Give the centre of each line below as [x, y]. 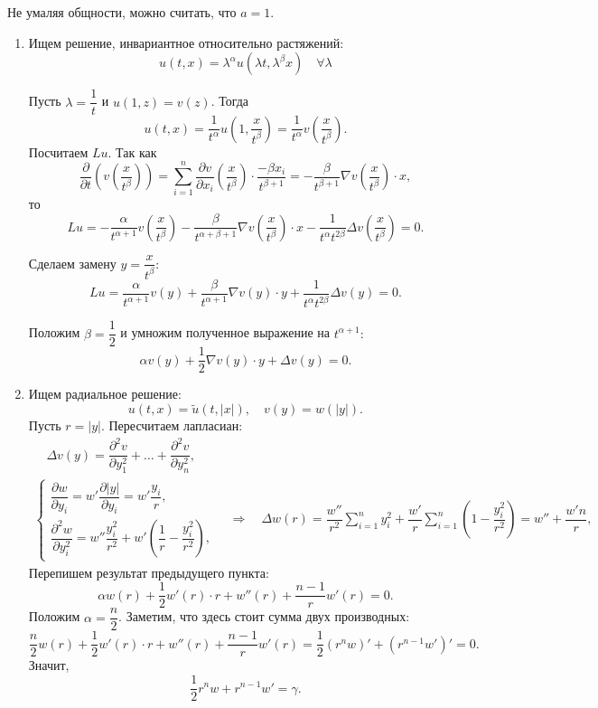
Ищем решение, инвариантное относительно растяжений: [186, 42]
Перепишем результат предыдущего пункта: [149, 572]
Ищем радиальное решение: [105, 394]
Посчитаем [58, 151]
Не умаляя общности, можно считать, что [122, 12]
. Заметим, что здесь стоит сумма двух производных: [264, 616]
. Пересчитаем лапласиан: [172, 425]
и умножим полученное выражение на [225, 332]
